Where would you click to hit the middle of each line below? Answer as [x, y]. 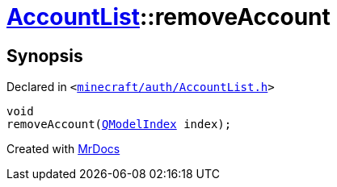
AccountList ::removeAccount [168, 17]
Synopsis [45, 56]
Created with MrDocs [63, 149]
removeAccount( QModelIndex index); [119, 125]
